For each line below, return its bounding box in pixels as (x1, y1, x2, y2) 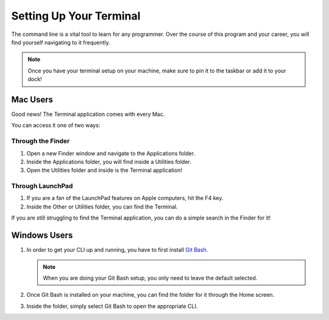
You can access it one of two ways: (11, 122, 101, 129)
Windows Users (11, 230, 73, 241)
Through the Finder (11, 137, 70, 146)
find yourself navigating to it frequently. (11, 38, 111, 46)
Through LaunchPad (11, 182, 73, 190)
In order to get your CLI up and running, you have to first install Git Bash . (26, 246, 208, 254)
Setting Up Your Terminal (11, 9, 141, 23)
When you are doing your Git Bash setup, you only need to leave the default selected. (43, 274, 258, 282)
